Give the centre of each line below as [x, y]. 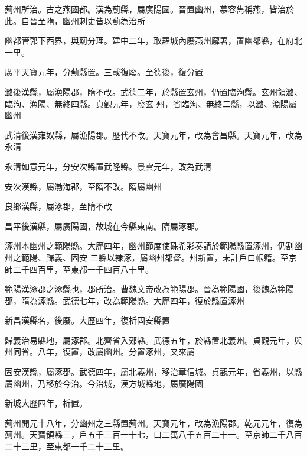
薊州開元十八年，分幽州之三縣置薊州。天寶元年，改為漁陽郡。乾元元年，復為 [153, 423]
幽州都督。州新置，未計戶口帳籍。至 [218, 257]
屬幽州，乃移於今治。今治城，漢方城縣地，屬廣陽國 [104, 383]
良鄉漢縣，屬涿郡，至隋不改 [58, 206]
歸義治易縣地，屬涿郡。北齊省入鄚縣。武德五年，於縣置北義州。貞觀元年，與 [153, 340]
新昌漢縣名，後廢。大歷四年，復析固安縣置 [87, 320]
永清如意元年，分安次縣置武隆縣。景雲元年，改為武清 [108, 166]
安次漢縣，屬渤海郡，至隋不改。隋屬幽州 [83, 186]
